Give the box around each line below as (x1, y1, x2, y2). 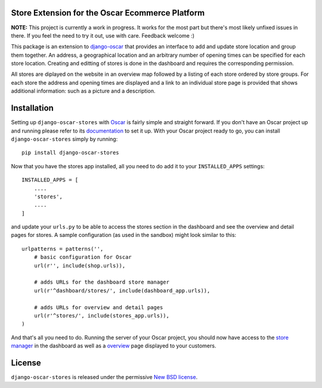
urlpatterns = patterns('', (21, 245, 104, 252)
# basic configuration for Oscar (33, 254, 132, 261)
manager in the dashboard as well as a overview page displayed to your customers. (11, 342, 216, 349)
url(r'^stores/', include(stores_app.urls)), (33, 312, 170, 319)
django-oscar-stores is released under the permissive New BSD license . (11, 374, 198, 381)
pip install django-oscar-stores (21, 149, 119, 156)
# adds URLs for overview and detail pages (33, 304, 163, 310)
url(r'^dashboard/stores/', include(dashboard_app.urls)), (33, 287, 210, 294)
